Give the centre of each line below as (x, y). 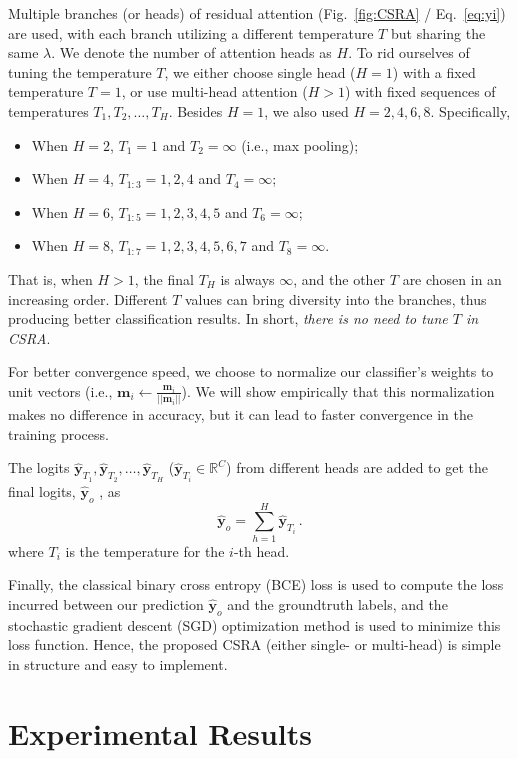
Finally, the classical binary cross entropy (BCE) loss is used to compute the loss (256, 584)
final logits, (42, 490)
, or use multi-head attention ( (214, 91)
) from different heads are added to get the (357, 467)
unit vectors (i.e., (60, 390)
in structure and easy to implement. (118, 663)
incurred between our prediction (106, 603)
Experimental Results (160, 732)
